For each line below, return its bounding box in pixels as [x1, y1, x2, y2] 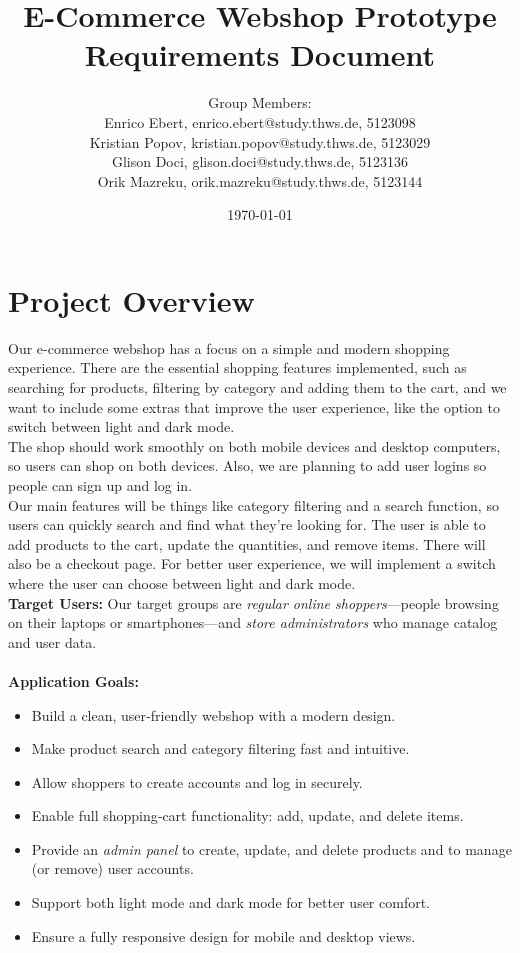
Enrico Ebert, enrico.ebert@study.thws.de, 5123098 [104, 111, 416, 132]
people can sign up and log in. [8, 474, 193, 495]
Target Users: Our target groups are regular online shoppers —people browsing [8, 592, 499, 613]
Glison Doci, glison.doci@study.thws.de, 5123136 [111, 151, 409, 172]
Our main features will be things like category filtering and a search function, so [8, 494, 499, 515]
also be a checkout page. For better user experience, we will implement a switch [8, 553, 496, 574]
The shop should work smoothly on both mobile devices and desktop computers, [8, 435, 501, 456]
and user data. [8, 631, 97, 652]
